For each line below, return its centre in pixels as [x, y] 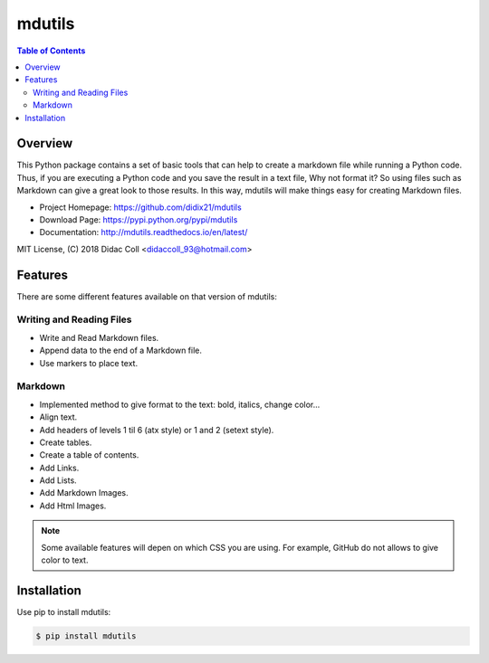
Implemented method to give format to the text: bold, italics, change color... [180, 404]
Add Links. [59, 468]
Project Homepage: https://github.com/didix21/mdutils [140, 207]
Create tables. [66, 442]
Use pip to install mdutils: [64, 611]
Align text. [58, 417]
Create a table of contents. [89, 455]
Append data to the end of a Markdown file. [121, 350]
